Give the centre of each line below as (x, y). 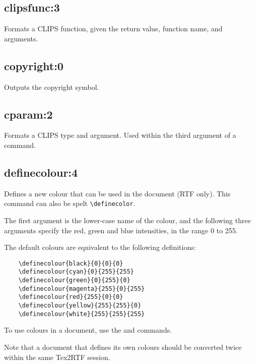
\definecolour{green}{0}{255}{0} (74, 280)
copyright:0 (34, 65)
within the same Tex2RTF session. (57, 357)
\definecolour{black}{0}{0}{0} (71, 263)
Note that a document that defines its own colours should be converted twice (123, 347)
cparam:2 (28, 114)
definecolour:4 (41, 172)
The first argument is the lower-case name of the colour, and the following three (127, 220)
